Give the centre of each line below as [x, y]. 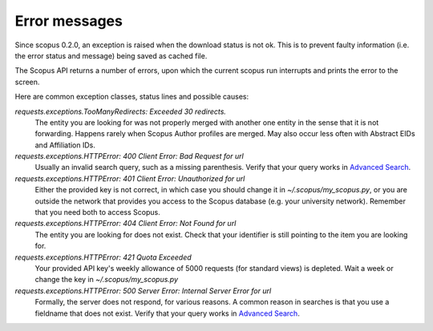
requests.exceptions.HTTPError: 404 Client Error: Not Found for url [125, 224]
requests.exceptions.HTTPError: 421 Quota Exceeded [103, 257]
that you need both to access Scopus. [97, 212]
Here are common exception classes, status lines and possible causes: [132, 97]
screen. [27, 82]
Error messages [69, 21]
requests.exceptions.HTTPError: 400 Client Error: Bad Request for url [129, 156]
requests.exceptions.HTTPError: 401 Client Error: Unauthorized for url [130, 178]
